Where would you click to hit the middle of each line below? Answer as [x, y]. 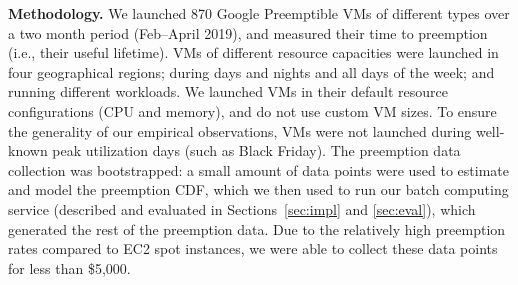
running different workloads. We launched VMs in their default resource [228, 91]
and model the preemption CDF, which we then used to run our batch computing [258, 189]
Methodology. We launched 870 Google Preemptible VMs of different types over [259, 13]
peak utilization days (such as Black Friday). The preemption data [256, 150]
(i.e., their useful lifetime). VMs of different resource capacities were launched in [253, 52]
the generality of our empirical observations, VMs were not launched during [240, 130]
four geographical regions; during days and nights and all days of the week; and [251, 71]
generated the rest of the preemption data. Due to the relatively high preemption [257, 228]
